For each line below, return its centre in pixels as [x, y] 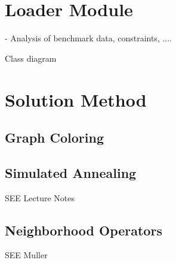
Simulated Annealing [71, 172]
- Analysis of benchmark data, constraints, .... [89, 38]
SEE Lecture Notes [40, 197]
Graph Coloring [55, 137]
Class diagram [31, 58]
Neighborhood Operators [84, 230]
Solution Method [76, 99]
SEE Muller [26, 255]
